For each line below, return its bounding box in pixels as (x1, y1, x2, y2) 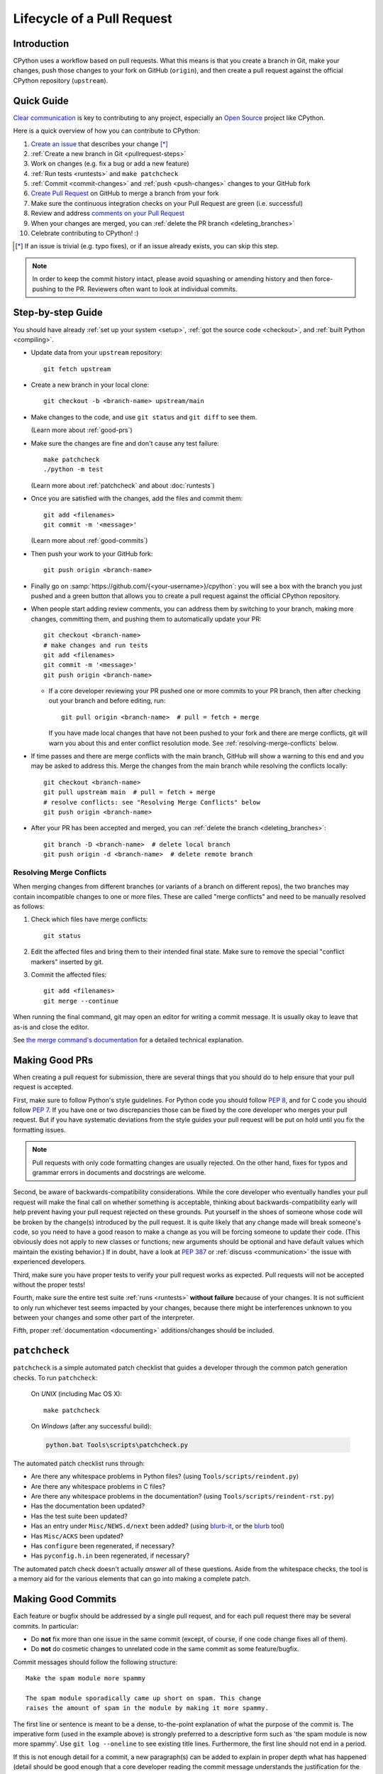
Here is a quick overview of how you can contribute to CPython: (13, 126, 200, 135)
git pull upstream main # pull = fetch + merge (43, 788, 216, 796)
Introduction (13, 38, 70, 50)
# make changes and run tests (43, 641, 149, 649)
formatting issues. (13, 1125, 67, 1134)
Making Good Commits (13, 1593, 117, 1605)
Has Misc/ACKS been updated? (30, 1531, 124, 1540)
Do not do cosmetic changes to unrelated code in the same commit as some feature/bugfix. (30, 1645, 299, 1653)
